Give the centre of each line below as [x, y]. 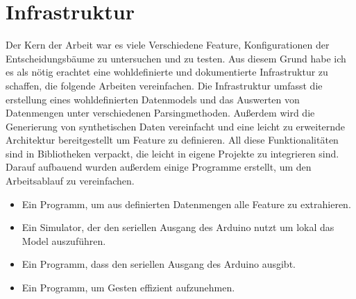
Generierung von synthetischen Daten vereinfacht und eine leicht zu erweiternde [176, 126]
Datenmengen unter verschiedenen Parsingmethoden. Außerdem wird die [160, 113]
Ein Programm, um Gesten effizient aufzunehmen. [128, 288]
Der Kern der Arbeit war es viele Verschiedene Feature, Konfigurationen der [168, 45]
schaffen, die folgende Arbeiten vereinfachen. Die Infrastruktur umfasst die [164, 85]
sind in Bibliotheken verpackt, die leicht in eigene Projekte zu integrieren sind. [172, 153]
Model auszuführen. [64, 240]
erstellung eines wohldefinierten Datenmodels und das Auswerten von [153, 99]
